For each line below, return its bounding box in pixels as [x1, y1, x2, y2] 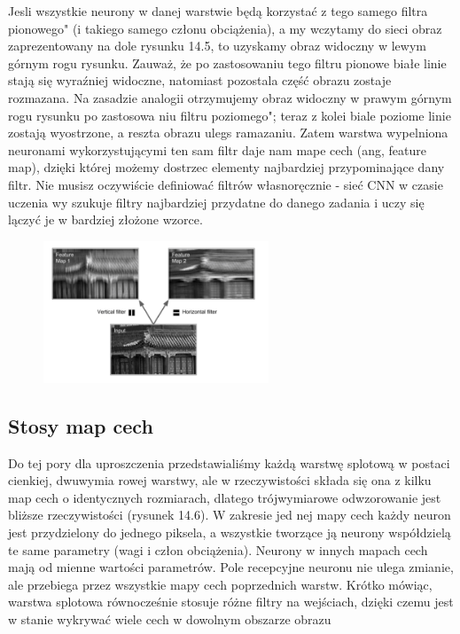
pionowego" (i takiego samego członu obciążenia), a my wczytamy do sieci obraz [8, 19, 442, 37]
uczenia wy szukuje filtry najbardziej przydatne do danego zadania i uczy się [8, 192, 425, 211]
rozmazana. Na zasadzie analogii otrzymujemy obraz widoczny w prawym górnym [8, 88, 452, 106]
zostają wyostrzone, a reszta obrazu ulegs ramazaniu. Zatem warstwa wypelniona [8, 123, 448, 142]
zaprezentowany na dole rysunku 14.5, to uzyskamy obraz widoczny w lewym [8, 36, 426, 55]
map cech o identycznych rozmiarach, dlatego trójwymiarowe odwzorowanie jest [8, 488, 441, 506]
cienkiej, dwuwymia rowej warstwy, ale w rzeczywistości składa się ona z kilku [8, 471, 432, 489]
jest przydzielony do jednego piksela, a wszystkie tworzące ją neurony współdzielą [8, 523, 451, 542]
